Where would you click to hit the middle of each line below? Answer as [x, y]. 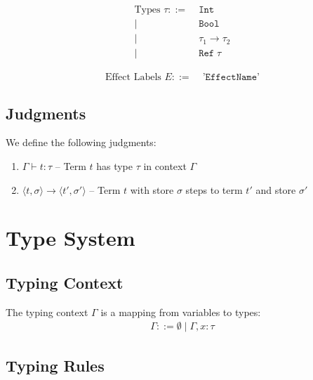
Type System [71, 238]
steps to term [214, 189]
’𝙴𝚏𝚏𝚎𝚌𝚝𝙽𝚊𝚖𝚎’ [231, 78]
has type [114, 165]
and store [276, 189]
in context [165, 165]
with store [152, 189]
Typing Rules [55, 365]
